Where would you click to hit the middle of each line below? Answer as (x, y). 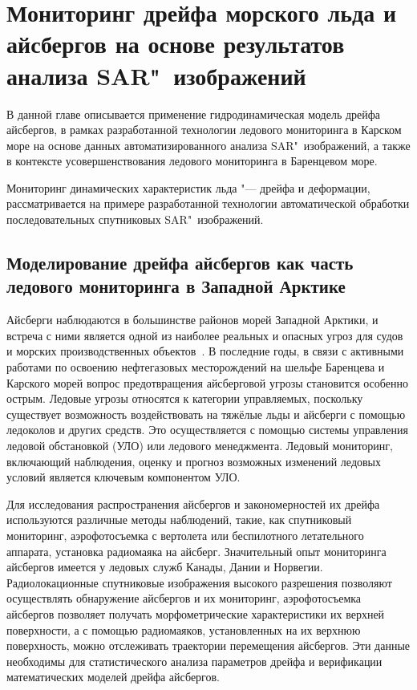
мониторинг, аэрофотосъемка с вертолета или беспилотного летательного (185, 535)
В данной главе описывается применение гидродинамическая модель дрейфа (194, 114)
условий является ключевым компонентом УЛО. (123, 477)
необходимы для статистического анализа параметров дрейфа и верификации (194, 661)
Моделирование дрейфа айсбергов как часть (180, 263)
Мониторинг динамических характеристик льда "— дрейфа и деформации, (188, 187)
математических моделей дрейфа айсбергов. (113, 677)
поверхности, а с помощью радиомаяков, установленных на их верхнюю (184, 629)
